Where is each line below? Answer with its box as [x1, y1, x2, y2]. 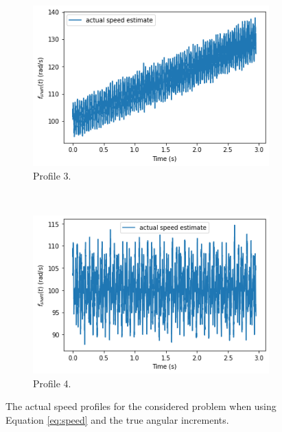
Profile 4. [33, 376, 71, 390]
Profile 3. [33, 169, 71, 183]
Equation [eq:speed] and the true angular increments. [5, 412, 229, 426]
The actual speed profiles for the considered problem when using [5, 399, 277, 413]
